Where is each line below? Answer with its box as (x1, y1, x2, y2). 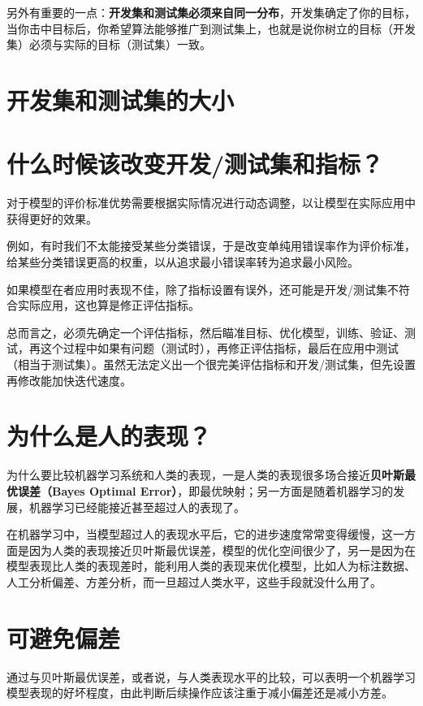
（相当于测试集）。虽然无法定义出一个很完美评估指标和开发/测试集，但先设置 (6, 356, 416, 373)
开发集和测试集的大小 (6, 83, 235, 116)
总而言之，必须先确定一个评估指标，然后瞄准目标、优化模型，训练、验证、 (6, 323, 404, 340)
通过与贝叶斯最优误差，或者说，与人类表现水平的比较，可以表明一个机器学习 (6, 668, 416, 685)
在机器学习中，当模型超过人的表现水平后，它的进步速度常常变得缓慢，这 (6, 526, 393, 543)
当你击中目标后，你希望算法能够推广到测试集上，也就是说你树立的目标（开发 (6, 19, 416, 37)
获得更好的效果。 (6, 210, 97, 227)
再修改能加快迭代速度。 (6, 371, 132, 388)
